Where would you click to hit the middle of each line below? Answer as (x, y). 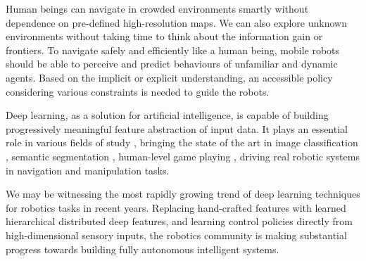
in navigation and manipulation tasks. (88, 170)
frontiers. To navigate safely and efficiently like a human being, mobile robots (173, 50)
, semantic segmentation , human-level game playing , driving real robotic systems (183, 156)
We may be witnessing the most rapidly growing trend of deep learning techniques (183, 194)
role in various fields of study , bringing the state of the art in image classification (182, 142)
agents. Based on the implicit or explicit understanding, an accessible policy (169, 77)
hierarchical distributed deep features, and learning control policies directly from (179, 221)
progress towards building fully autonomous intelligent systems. (143, 249)
